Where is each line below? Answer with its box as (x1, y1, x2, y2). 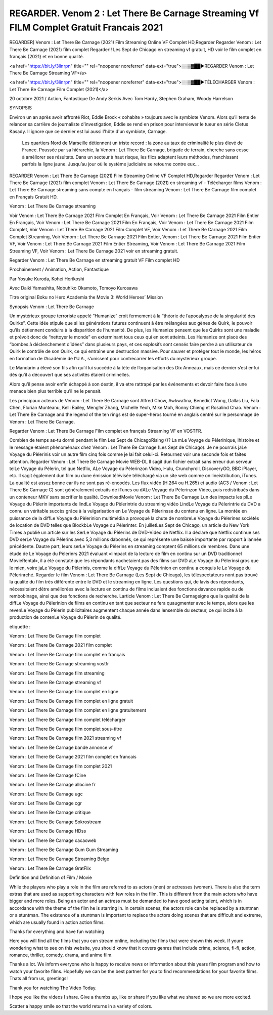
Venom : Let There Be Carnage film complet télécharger (9, 716, 126, 723)
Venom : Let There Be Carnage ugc (9, 791, 83, 797)
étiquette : (9, 623, 31, 629)
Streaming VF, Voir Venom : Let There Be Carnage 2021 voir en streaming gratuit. (9, 248, 179, 254)
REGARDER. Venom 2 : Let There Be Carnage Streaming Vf (9, 8, 259, 19)
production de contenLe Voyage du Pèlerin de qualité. (9, 614, 122, 620)
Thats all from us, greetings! (9, 976, 68, 982)
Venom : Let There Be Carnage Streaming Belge (9, 856, 110, 862)
